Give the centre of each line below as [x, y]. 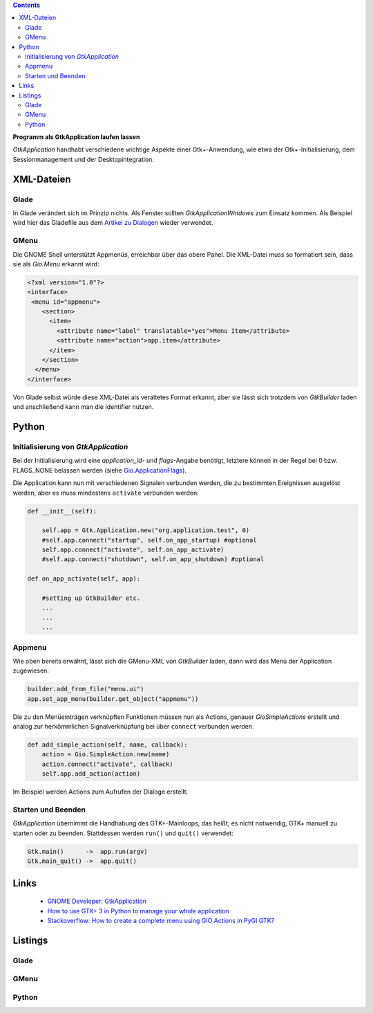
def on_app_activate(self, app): [84, 579]
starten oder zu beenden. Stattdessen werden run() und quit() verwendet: [123, 833]
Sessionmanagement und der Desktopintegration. [84, 159]
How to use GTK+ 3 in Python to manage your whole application [138, 911]
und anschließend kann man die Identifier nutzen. [83, 407]
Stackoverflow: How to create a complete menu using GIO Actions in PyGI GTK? [161, 920]
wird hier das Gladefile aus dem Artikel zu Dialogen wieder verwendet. [113, 223]
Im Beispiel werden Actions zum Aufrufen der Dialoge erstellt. [101, 792]
